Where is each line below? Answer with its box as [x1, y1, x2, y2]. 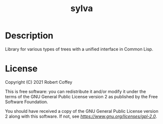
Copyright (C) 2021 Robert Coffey [5, 79, 72, 85]
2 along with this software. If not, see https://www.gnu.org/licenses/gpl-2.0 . [5, 113, 157, 119]
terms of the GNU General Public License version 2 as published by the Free [5, 93, 158, 99]
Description [5, 30, 54, 41]
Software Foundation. [5, 99, 49, 105]
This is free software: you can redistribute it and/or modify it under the [5, 88, 146, 94]
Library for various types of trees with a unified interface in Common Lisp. [5, 46, 153, 52]
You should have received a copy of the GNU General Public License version [5, 108, 159, 114]
